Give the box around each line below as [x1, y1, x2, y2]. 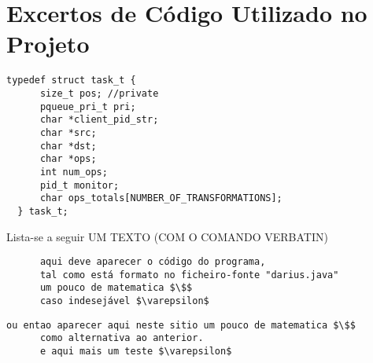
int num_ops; [39, 166, 108, 178]
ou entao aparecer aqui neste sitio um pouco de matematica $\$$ [6, 319, 356, 331]
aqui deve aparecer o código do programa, [39, 256, 266, 268]
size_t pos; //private [39, 87, 159, 99]
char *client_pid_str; [39, 114, 159, 126]
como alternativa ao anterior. [39, 332, 204, 344]
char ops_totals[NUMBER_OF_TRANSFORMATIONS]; [39, 192, 283, 204]
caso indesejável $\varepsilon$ [39, 295, 209, 307]
